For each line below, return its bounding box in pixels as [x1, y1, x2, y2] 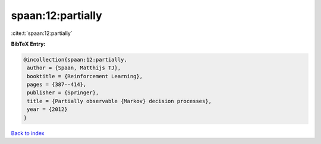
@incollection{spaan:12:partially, [23, 56, 127, 63]
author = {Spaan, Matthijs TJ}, [27, 65, 121, 71]
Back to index [11, 129, 45, 136]
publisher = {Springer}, [27, 89, 99, 96]
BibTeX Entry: [11, 40, 46, 47]
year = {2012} [27, 106, 68, 113]
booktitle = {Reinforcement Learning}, [27, 73, 143, 79]
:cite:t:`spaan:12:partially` [11, 30, 73, 37]
